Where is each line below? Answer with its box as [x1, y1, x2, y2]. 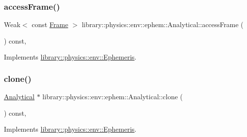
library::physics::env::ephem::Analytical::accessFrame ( [82, 19, 244, 30]
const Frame [32, 19, 69, 30]
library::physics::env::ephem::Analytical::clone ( [42, 91, 183, 102]
